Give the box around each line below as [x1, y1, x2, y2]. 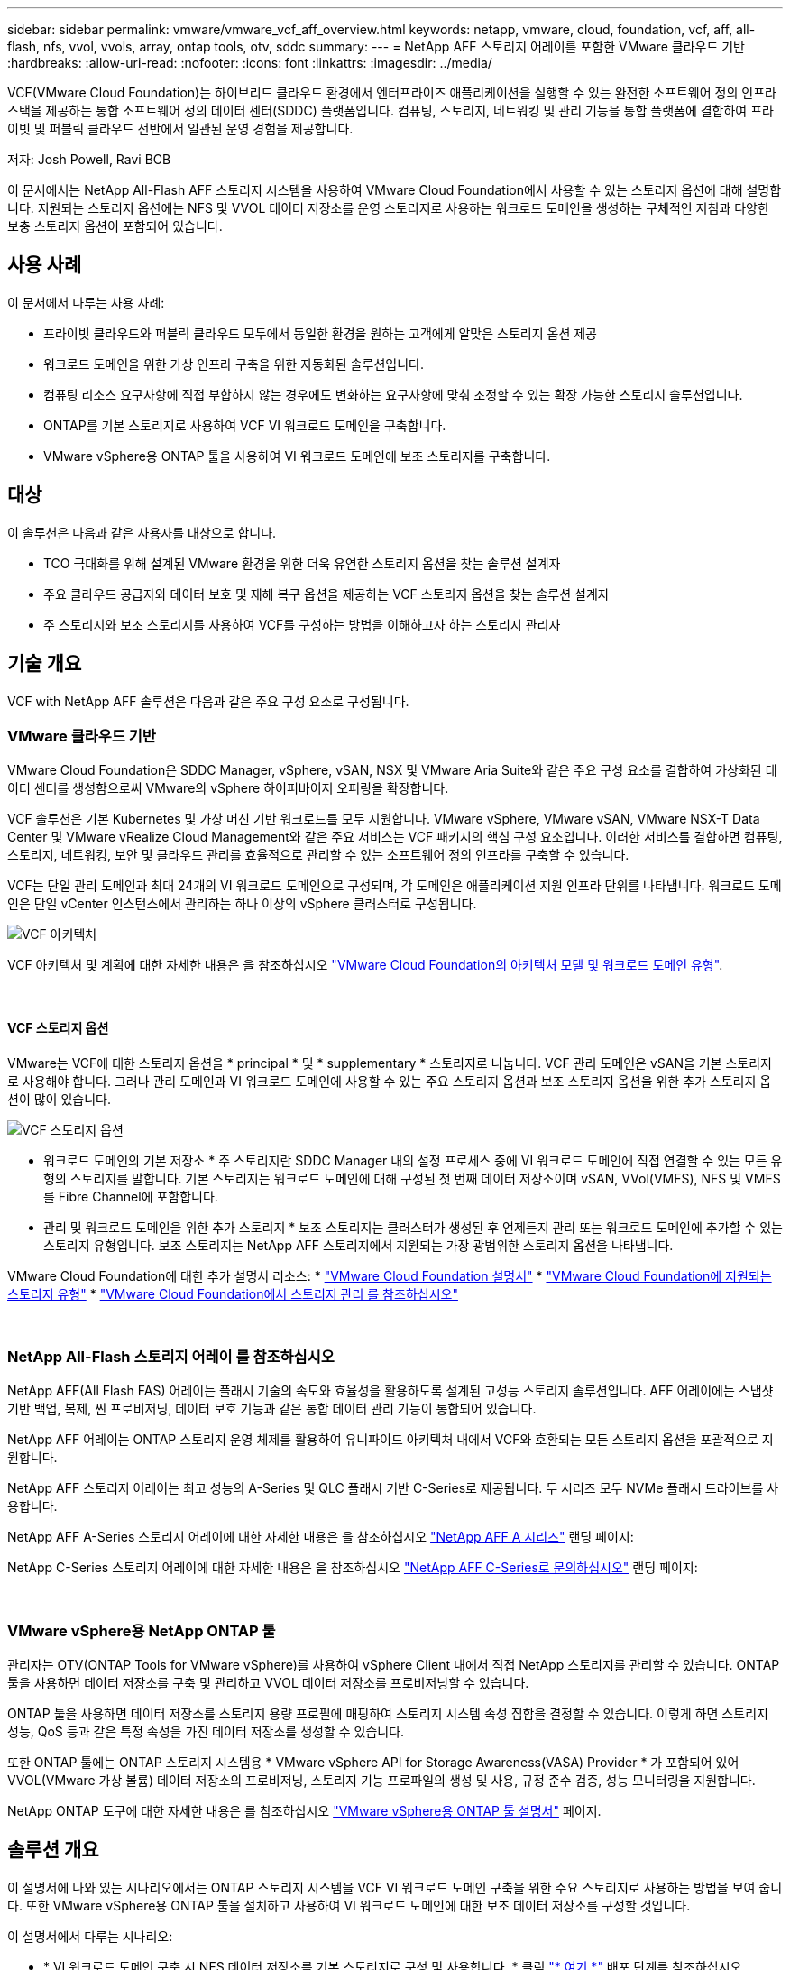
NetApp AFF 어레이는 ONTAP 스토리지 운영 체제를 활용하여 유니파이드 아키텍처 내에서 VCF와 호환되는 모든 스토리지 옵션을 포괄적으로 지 [7, 1431, 774, 1448]
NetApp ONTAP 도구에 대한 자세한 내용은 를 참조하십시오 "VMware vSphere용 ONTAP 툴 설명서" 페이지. [7, 1803, 602, 1818]
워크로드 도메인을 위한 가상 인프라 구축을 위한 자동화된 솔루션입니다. [43, 355, 424, 372]
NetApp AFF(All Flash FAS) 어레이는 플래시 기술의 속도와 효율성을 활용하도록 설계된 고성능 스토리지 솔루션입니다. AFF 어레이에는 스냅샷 [7, 1383, 774, 1399]
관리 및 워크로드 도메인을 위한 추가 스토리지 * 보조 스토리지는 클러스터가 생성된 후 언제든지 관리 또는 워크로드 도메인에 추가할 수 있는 [43, 1219, 783, 1235]
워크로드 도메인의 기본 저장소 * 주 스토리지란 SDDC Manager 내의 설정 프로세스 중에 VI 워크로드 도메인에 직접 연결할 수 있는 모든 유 [43, 1152, 783, 1168]
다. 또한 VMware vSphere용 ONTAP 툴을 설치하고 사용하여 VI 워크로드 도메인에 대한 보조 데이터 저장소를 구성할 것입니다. [7, 1897, 691, 1913]
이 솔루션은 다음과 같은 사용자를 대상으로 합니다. [7, 524, 277, 540]
